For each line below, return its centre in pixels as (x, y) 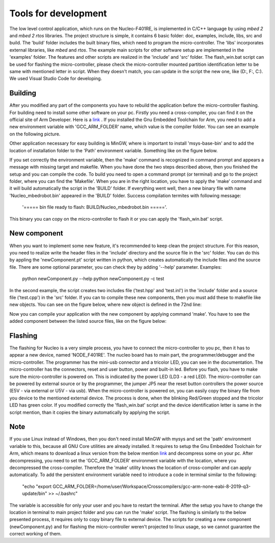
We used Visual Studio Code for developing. (56, 79)
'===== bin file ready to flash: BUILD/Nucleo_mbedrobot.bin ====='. (95, 207)
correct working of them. (36, 534)
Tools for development (58, 13)
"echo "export (37, 486)
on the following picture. (35, 134)
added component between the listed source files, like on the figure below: (88, 321)
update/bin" (35, 493)
